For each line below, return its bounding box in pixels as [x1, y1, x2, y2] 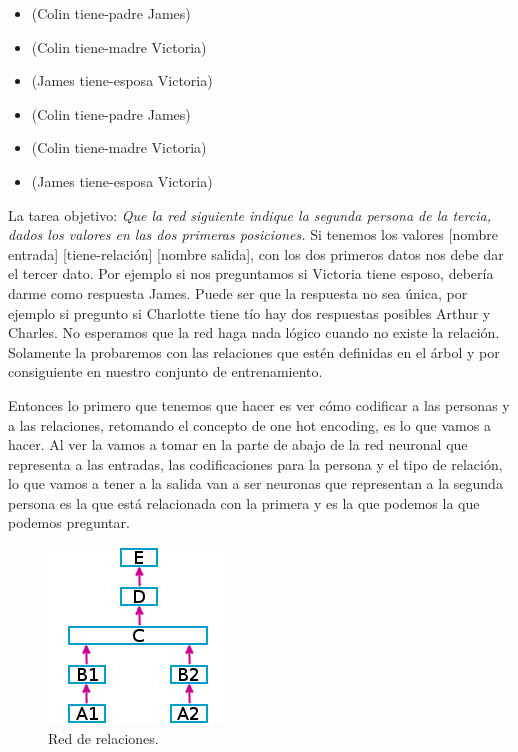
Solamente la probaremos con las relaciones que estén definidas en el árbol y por [8, 341, 500, 362]
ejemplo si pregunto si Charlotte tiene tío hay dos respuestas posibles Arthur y [8, 302, 491, 323]
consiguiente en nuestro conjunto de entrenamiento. [8, 361, 323, 382]
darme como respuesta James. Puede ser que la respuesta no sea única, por [8, 282, 468, 303]
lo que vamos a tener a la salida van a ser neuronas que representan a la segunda [8, 473, 503, 494]
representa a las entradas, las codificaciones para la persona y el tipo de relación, [8, 453, 503, 474]
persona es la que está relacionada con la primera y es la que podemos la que [8, 492, 480, 513]
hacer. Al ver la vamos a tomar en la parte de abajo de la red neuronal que [8, 434, 468, 455]
